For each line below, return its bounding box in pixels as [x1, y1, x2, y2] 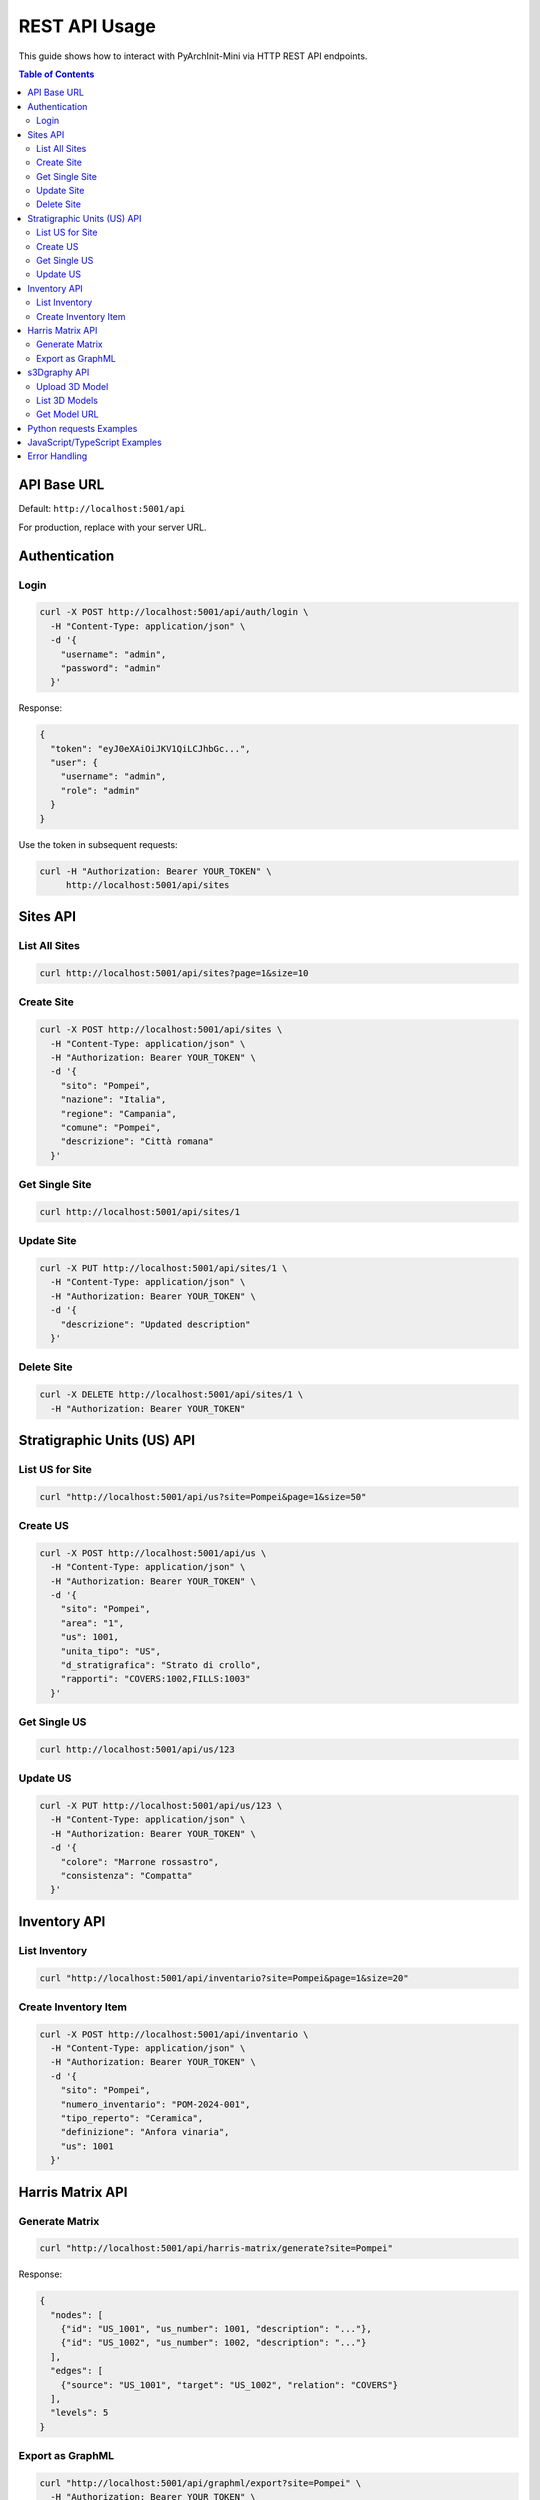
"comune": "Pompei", [60, 1122, 162, 1133]
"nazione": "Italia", [60, 1094, 167, 1105]
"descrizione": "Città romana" [60, 1136, 214, 1147]
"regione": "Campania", [60, 1108, 177, 1119]
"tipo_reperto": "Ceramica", [60, 2113, 204, 2124]
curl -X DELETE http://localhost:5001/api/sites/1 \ [39, 1389, 304, 1400]
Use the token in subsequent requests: [18, 838, 179, 850]
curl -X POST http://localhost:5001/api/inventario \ [39, 2028, 309, 2040]
